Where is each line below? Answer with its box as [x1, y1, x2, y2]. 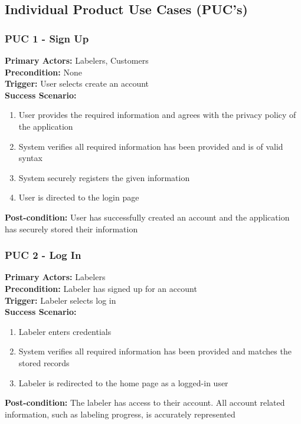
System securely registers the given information [18, 171, 190, 183]
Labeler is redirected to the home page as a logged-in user [18, 376, 228, 389]
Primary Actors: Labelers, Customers [5, 54, 149, 66]
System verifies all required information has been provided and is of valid [18, 140, 283, 152]
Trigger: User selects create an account [5, 77, 149, 90]
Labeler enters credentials [18, 325, 112, 337]
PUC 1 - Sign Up [5, 31, 89, 45]
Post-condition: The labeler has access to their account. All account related [5, 396, 285, 409]
